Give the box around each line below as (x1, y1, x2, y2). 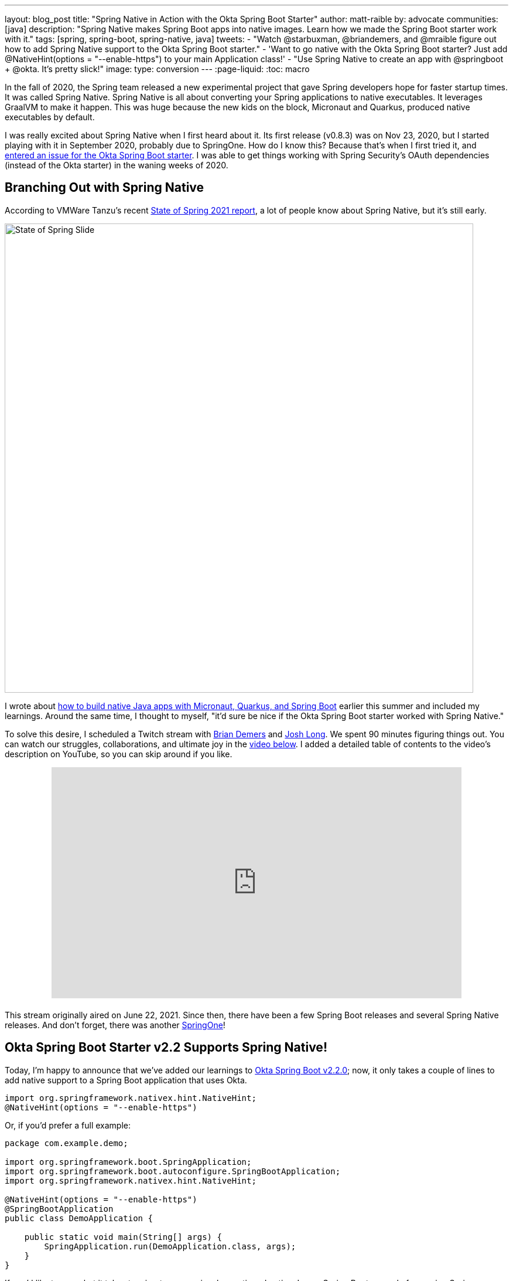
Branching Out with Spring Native (5, 180, 204, 195)
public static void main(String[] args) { (24, 1232, 222, 1242)
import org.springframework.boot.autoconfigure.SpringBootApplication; (5, 1166, 341, 1176)
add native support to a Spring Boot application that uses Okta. (5, 1075, 247, 1085)
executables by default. (5, 112, 95, 122)
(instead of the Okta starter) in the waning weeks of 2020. (5, 160, 228, 170)
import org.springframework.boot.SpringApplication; (5, 1157, 252, 1167)
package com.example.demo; (5, 1138, 128, 1148)
